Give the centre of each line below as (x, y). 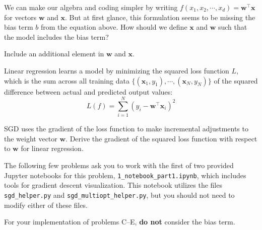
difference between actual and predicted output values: (88, 91)
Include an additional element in (54, 54)
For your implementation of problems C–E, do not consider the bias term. (120, 222)
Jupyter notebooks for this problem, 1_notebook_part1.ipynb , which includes (125, 175)
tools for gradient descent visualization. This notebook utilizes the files (113, 185)
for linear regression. (52, 148)
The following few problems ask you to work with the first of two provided (119, 165)
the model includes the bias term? (56, 36)
